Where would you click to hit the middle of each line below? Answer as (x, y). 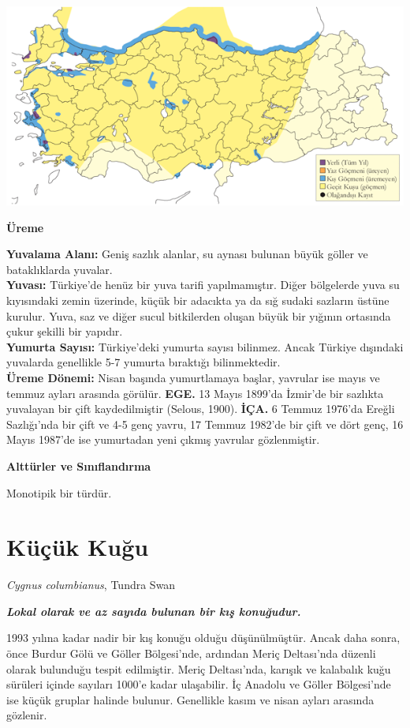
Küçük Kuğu (78, 547)
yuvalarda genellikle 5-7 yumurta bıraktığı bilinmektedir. (143, 362)
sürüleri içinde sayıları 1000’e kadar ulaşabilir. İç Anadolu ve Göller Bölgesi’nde (199, 684)
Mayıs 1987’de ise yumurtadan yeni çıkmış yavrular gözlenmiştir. (163, 439)
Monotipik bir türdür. (59, 492)
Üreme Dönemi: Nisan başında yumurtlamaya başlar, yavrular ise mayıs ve (193, 377)
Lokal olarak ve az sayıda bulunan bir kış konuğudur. (154, 611)
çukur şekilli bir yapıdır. (65, 331)
